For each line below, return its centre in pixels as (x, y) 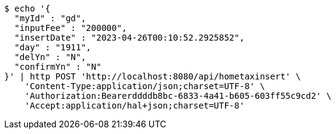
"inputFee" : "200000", (71, 28)
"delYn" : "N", (50, 57)
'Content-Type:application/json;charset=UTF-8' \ (145, 86)
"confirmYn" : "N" (58, 67)
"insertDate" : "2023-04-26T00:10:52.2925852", (129, 38)
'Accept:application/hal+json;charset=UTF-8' (135, 106)
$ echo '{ (27, 8)
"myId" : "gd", (50, 18)
